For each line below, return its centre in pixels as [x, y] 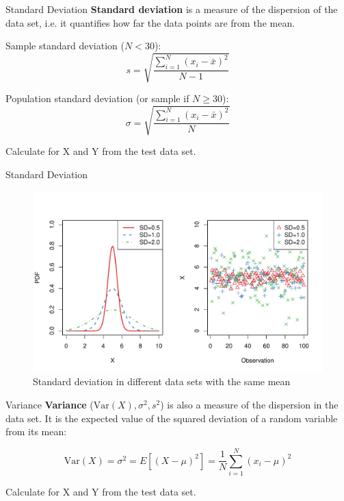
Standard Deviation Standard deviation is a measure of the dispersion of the [172, 9]
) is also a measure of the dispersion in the [249, 405]
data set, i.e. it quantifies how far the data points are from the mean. [150, 22]
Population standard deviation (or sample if [97, 98]
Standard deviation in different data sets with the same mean [162, 381]
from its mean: [36, 431]
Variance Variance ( [50, 405]
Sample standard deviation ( [65, 46]
